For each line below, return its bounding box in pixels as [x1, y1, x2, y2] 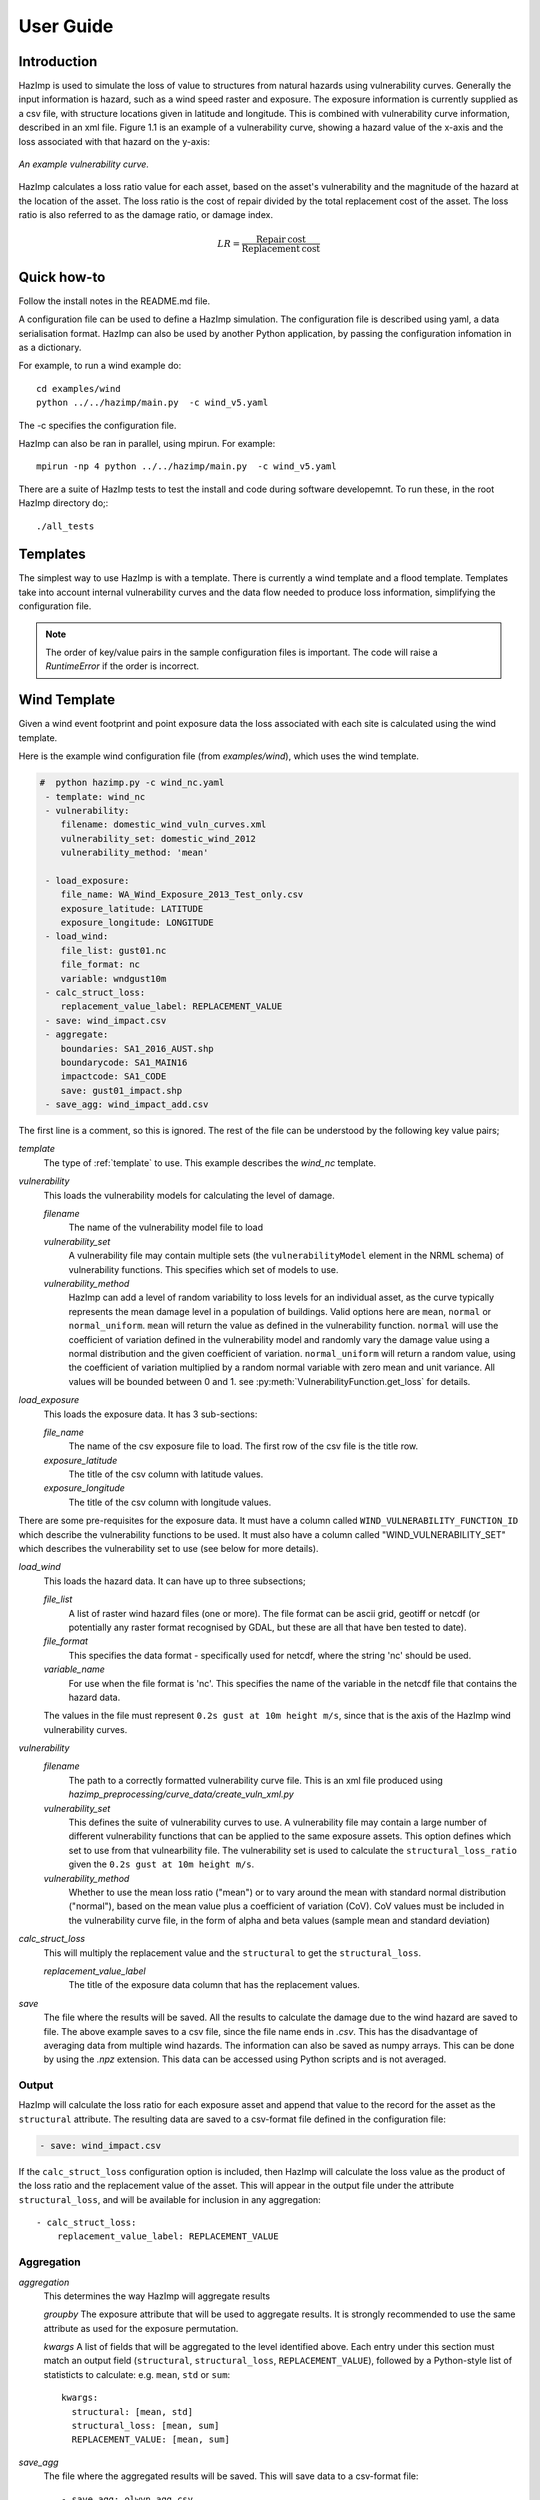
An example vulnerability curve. [18, 158, 150, 170]
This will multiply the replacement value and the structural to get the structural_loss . [43, 1946, 422, 1959]
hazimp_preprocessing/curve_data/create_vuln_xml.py [68, 1788, 294, 1800]
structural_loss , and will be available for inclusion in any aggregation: [18, 2193, 322, 2205]
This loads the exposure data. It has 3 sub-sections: [43, 1408, 258, 1420]
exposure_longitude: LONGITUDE [60, 917, 214, 929]
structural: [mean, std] [71, 2406, 194, 2417]
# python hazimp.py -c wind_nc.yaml [39, 777, 225, 789]
